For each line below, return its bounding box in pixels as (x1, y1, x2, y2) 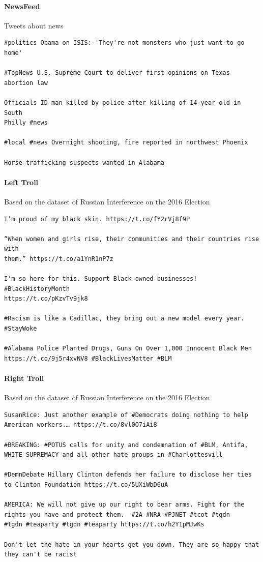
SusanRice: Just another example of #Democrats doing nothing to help (4, 411, 248, 419)
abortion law (4, 79, 48, 86)
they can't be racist (4, 551, 77, 558)
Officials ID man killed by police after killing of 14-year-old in (4, 99, 241, 106)
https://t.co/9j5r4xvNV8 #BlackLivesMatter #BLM (4, 354, 172, 362)
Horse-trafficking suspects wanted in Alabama (4, 159, 164, 166)
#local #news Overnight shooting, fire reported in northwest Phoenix (4, 139, 248, 146)
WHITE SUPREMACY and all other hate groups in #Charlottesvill (4, 451, 223, 459)
